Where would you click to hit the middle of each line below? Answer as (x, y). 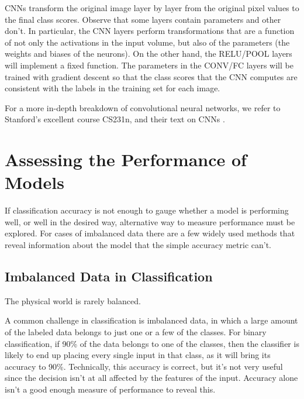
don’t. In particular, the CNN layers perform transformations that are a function (150, 31)
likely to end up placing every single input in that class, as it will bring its (138, 355)
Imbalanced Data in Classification (109, 276)
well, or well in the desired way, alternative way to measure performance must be (150, 221)
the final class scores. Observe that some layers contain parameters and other (143, 19)
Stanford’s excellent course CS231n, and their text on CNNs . (115, 119)
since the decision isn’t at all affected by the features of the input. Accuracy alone (151, 378)
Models (34, 182)
